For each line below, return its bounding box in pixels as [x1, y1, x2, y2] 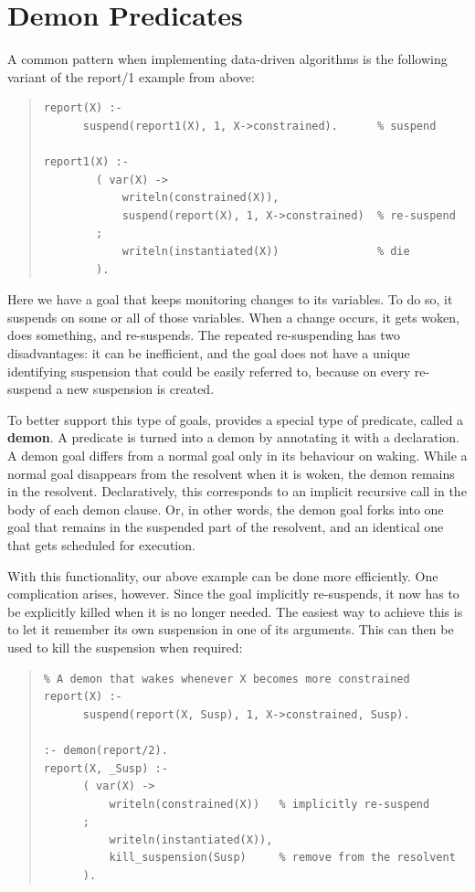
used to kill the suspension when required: [7, 637, 243, 656]
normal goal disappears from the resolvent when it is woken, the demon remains [7, 463, 455, 483]
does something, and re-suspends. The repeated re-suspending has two [7, 325, 401, 345]
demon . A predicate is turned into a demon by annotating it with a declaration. [7, 428, 459, 447]
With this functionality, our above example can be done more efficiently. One [7, 566, 438, 585]
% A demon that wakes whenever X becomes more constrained [43, 672, 410, 685]
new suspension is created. [67, 379, 215, 398]
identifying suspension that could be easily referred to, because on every [7, 361, 411, 380]
